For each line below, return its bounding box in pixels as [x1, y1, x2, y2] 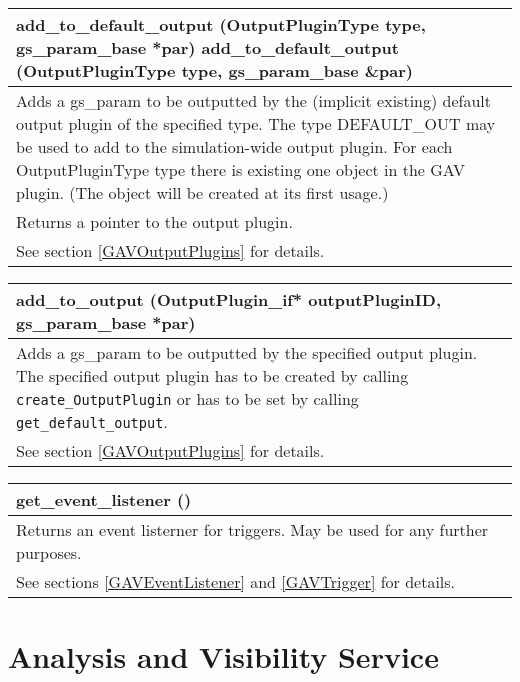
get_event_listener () [16, 488, 192, 511]
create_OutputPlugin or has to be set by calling [16, 387, 359, 410]
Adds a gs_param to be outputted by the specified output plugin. [16, 341, 478, 364]
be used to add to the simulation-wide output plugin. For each [16, 135, 453, 158]
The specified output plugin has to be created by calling [16, 364, 409, 387]
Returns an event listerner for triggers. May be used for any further [16, 518, 489, 541]
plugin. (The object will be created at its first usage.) [16, 181, 389, 204]
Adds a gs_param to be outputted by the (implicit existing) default [16, 89, 492, 112]
